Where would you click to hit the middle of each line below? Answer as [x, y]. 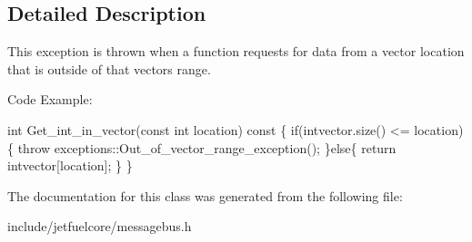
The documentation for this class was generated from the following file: [205, 195]
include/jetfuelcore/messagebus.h [100, 226]
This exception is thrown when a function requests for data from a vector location [236, 51]
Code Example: [50, 99]
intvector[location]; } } [70, 165]
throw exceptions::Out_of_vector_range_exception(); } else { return [207, 147]
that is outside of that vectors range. [109, 68]
